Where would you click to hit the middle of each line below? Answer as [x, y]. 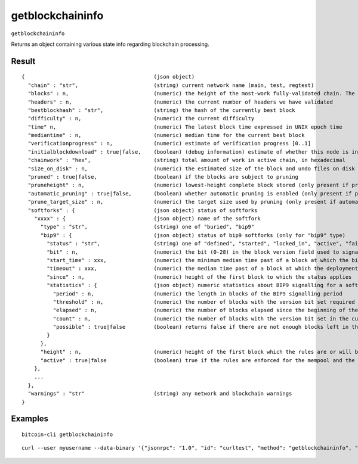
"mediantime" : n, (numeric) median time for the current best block [166, 135]
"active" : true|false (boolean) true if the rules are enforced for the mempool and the [197, 360]
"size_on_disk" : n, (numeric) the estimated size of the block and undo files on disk [191, 169]
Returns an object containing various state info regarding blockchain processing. [110, 44]
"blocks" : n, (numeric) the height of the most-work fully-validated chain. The [191, 94]
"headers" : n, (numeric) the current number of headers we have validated [180, 102]
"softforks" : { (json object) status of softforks [143, 210]
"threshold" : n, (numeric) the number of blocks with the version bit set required [204, 302]
